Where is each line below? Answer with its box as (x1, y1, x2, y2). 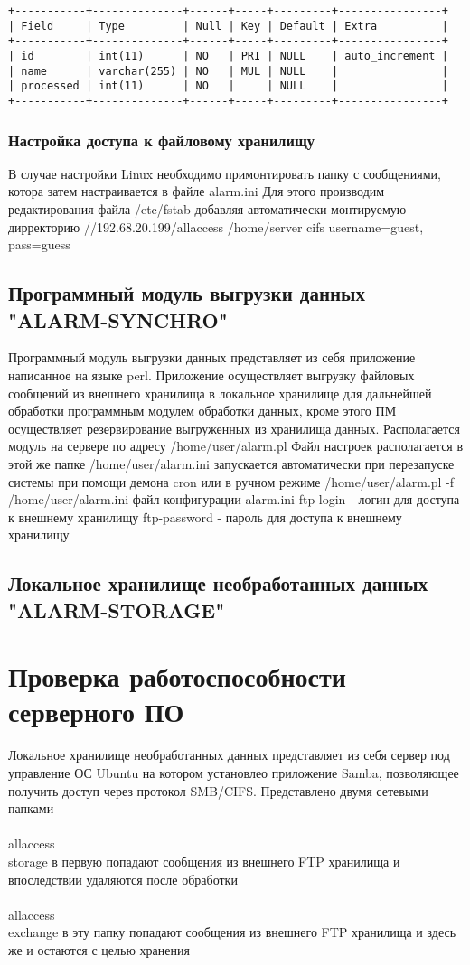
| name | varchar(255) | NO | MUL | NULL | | (8, 64, 448, 78)
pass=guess (8, 235, 70, 254)
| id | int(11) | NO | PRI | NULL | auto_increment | (8, 49, 448, 62)
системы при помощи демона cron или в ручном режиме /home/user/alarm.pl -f (8, 472, 455, 491)
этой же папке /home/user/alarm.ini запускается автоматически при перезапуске (8, 454, 455, 473)
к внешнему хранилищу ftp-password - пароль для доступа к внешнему (8, 507, 402, 526)
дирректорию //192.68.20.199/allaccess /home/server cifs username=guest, (8, 217, 424, 236)
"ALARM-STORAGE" (8, 595, 225, 623)
